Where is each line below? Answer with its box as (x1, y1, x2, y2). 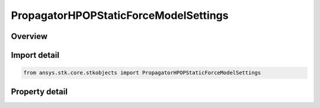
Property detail (11, 86, 68, 97)
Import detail (11, 50, 59, 60)
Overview (11, 31, 48, 41)
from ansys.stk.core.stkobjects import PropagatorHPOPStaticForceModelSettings (23, 70, 261, 76)
